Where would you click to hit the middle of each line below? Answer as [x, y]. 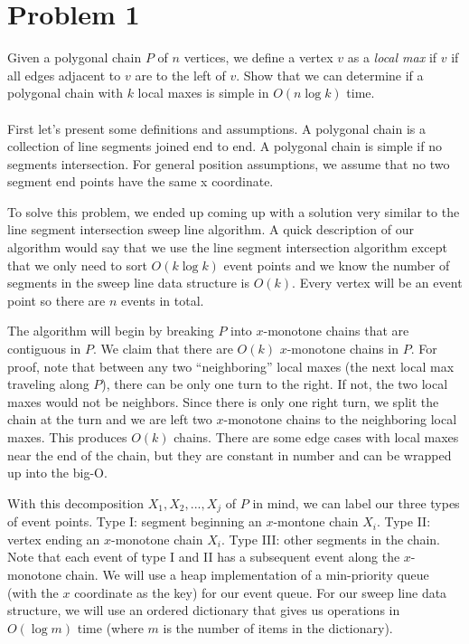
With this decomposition [76, 502]
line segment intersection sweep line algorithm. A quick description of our [211, 229]
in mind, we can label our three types [356, 502]
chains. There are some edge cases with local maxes [316, 437]
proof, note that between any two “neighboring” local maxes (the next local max [231, 366]
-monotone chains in [343, 349]
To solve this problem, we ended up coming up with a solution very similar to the [234, 211]
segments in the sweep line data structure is [128, 283]
